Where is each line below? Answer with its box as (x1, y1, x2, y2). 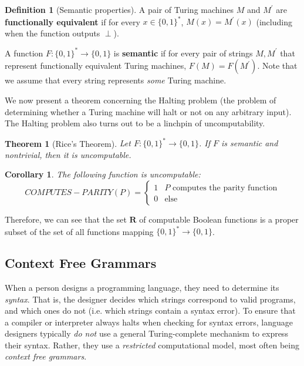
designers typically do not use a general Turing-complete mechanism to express (5, 327, 288, 340)
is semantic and (221, 137, 278, 149)
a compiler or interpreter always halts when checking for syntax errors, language (5, 315, 293, 328)
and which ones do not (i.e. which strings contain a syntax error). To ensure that (5, 304, 296, 317)
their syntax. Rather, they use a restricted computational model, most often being (5, 338, 299, 351)
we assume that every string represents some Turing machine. (5, 74, 227, 86)
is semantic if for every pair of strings (113, 46, 253, 59)
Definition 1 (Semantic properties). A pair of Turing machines (5, 4, 234, 15)
